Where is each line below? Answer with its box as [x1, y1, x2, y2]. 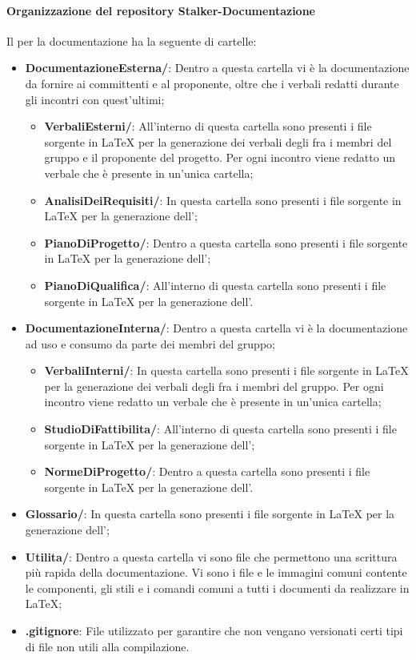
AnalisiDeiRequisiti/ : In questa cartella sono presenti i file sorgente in [44, 191, 402, 208]
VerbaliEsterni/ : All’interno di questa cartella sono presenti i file [44, 118, 372, 135]
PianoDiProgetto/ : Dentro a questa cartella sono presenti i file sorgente [44, 234, 408, 251]
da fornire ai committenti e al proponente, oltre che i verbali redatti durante [25, 74, 399, 91]
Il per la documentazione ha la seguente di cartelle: [6, 32, 257, 49]
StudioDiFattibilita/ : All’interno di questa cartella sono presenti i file [44, 421, 397, 437]
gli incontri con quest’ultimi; [25, 91, 165, 107]
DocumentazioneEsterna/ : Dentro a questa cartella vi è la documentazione [25, 59, 410, 76]
